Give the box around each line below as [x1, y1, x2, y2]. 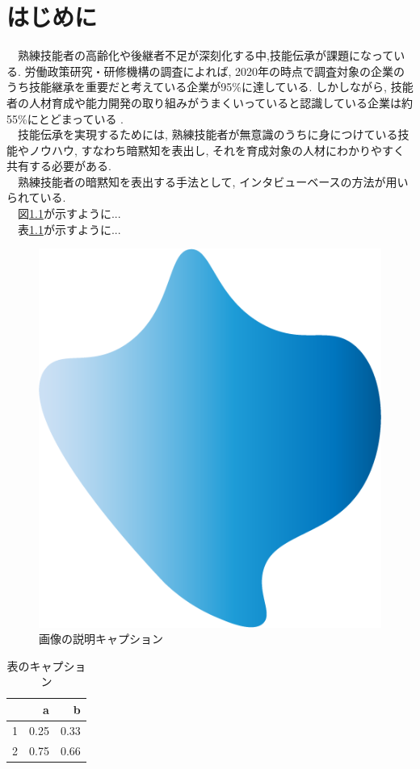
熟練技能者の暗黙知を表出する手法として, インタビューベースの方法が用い [17, 173, 409, 190]
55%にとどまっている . [6, 110, 124, 127]
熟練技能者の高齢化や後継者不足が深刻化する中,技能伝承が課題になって [17, 47, 394, 64]
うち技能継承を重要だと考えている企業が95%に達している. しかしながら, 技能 [6, 78, 414, 95]
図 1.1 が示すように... [17, 205, 121, 222]
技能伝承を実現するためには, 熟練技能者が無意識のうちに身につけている [17, 126, 398, 143]
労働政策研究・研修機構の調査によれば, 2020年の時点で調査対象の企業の [24, 62, 405, 79]
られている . [6, 189, 66, 206]
